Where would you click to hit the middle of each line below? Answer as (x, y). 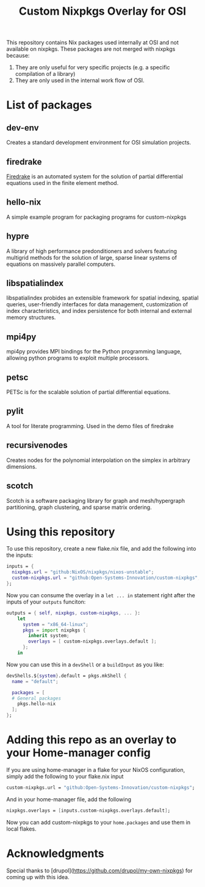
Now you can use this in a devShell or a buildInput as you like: (85, 664)
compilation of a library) (45, 74)
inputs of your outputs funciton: (46, 602)
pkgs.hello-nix (37, 704)
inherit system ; (49, 636)
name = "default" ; (35, 681)
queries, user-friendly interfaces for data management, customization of (97, 304)
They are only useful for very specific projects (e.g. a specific (92, 67)
